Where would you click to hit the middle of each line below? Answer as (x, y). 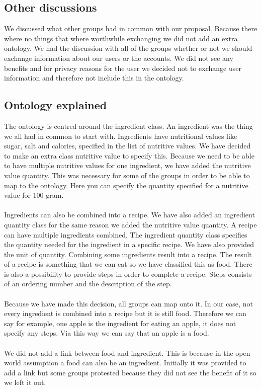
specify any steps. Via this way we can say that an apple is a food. (107, 333)
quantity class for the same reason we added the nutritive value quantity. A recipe (130, 224)
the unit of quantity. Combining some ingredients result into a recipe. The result (128, 254)
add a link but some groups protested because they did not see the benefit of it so (130, 372)
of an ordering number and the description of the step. (88, 284)
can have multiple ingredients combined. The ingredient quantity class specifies (126, 234)
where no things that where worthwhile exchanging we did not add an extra (121, 38)
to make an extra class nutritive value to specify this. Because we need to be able (129, 155)
